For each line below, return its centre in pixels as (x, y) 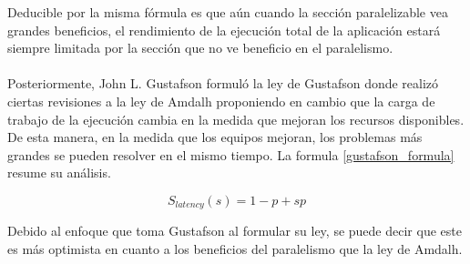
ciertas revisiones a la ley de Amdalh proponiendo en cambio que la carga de (221, 101)
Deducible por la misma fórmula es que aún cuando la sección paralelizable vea (228, 12)
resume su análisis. (59, 173)
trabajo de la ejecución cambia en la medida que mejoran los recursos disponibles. (236, 119)
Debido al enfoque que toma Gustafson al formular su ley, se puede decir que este (235, 231)
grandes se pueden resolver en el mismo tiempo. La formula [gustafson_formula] (231, 154)
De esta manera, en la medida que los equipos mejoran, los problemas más (215, 137)
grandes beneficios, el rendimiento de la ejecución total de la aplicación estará (224, 30)
